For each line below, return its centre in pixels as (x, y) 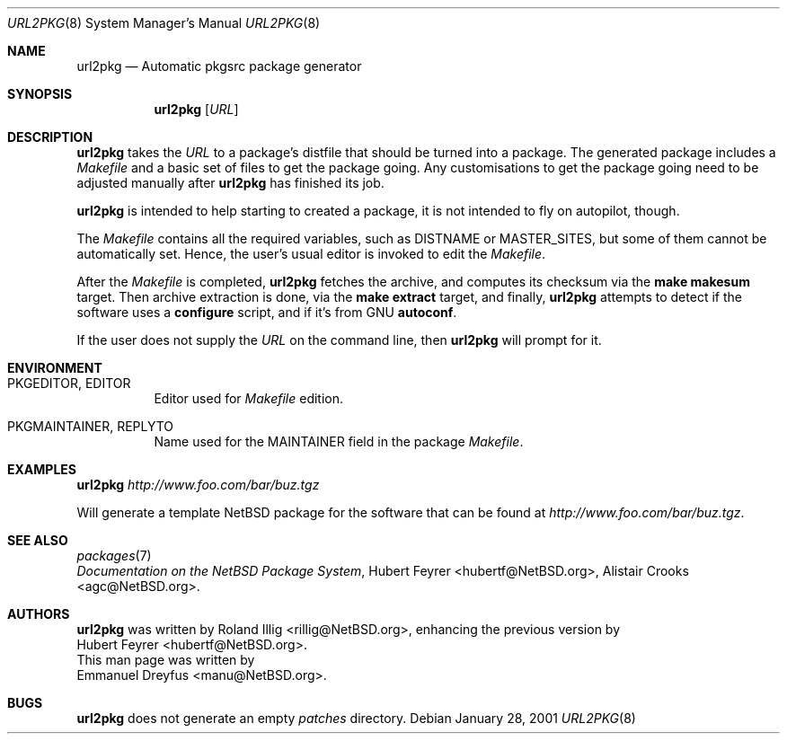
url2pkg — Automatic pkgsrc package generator (219, 66)
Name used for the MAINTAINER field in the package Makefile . (339, 441)
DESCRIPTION (50, 137)
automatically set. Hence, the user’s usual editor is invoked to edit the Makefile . (311, 254)
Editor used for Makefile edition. (249, 398)
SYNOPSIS (40, 94)
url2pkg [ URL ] (196, 109)
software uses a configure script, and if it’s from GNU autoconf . (267, 312)
